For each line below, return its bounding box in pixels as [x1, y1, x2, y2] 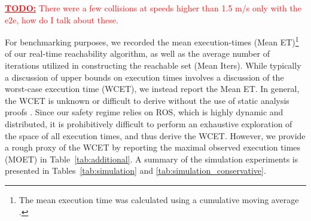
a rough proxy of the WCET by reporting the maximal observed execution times [5, 141, 301, 154]
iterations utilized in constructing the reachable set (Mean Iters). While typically [5, 59, 301, 72]
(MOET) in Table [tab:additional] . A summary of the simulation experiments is [5, 152, 298, 165]
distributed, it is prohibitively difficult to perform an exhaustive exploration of [5, 118, 292, 130]
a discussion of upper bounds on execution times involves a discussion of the [5, 70, 284, 83]
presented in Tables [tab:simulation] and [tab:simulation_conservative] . [5, 164, 266, 177]
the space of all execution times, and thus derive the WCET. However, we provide [5, 129, 306, 142]
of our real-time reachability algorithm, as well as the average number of [5, 47, 270, 60]
